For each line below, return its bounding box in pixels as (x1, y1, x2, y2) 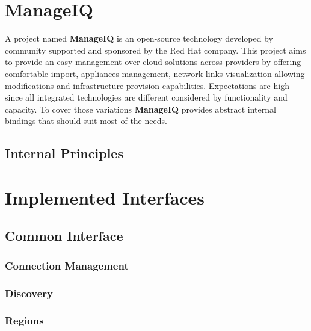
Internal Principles (5, 144, 123, 162)
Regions (5, 313, 44, 328)
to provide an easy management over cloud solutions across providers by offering (5, 55, 301, 68)
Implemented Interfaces (5, 185, 205, 209)
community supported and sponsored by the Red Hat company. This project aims (5, 43, 306, 56)
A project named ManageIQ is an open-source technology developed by (5, 32, 273, 45)
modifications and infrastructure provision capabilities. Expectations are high (5, 79, 289, 91)
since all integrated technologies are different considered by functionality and (5, 91, 288, 104)
